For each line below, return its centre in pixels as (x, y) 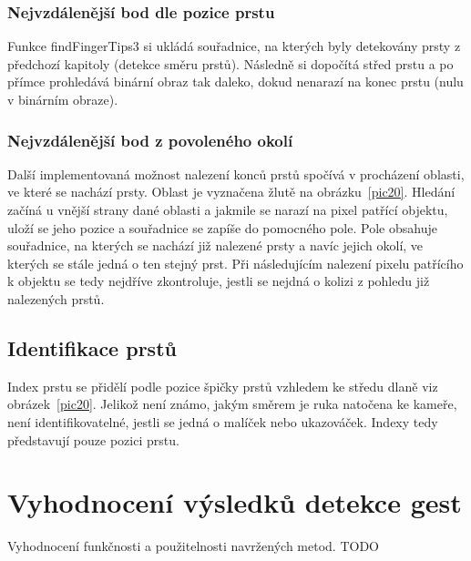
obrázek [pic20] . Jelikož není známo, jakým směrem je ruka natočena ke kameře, (232, 404)
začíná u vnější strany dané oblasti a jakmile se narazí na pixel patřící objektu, (228, 209)
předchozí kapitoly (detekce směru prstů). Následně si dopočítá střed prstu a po (230, 63)
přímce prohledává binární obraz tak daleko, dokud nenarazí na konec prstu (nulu (235, 82)
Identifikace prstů (92, 347)
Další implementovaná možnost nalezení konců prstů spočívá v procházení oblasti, (236, 173)
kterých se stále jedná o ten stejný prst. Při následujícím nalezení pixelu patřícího (235, 263)
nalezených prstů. (56, 298)
